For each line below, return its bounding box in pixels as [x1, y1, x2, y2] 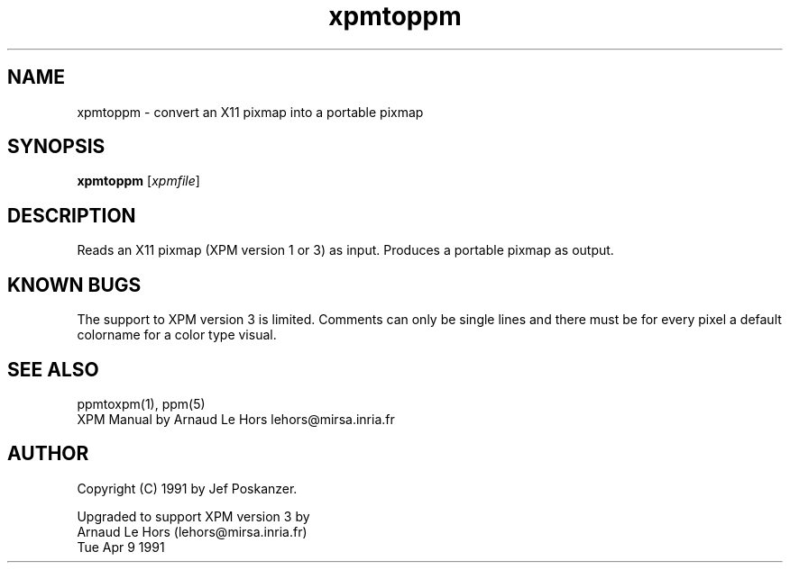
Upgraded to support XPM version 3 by [77, 508, 310, 524]
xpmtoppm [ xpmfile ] [77, 173, 200, 189]
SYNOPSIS [7, 135, 106, 158]
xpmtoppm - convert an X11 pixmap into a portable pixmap [77, 104, 424, 120]
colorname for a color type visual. [77, 327, 277, 343]
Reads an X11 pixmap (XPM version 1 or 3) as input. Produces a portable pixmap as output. [77, 242, 614, 258]
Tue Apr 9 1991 [77, 538, 165, 555]
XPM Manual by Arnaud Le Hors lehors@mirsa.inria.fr [77, 411, 395, 427]
